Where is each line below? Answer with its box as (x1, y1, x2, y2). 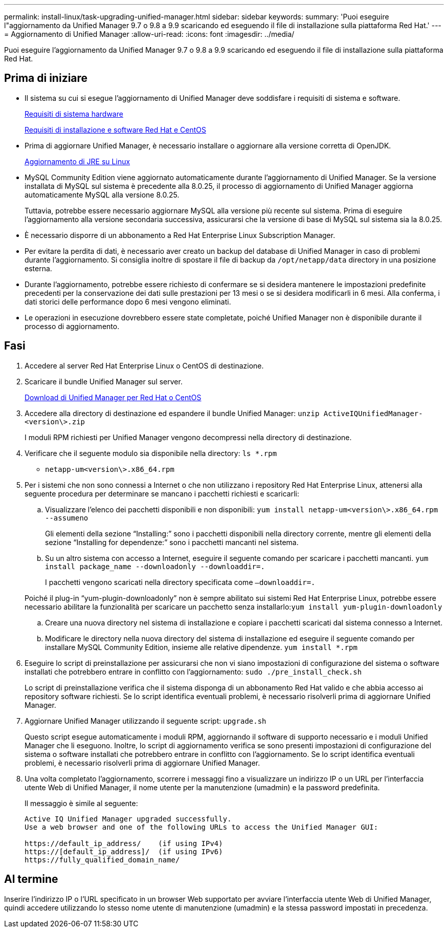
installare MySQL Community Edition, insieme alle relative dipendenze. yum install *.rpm (45, 642, 357, 652)
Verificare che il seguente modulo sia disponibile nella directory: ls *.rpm (25, 448, 277, 458)
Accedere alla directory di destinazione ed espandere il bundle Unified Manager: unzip (25, 408, 320, 418)
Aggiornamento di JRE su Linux (25, 157, 130, 166)
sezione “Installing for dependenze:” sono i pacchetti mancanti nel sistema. (45, 537, 299, 547)
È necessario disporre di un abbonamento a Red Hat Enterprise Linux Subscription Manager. (25, 230, 335, 240)
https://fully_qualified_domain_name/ (25, 855, 180, 864)
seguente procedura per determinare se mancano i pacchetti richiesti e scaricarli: (25, 489, 299, 498)
